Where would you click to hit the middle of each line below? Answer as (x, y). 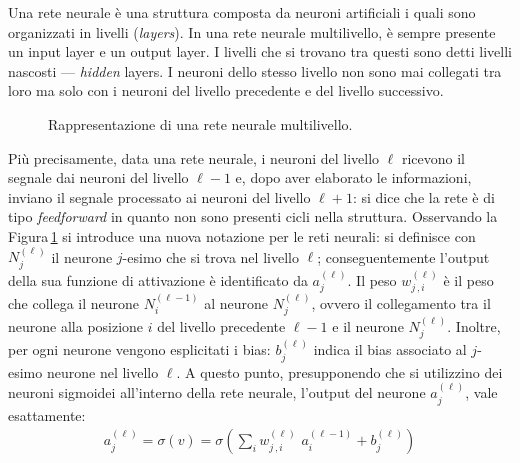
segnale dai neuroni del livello (98, 177)
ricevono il (433, 157)
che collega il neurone (74, 302)
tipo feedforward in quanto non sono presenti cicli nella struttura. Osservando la (253, 216)
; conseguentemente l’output (403, 256)
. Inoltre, (474, 326)
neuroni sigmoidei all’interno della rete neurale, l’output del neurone (217, 392)
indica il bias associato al (390, 349)
